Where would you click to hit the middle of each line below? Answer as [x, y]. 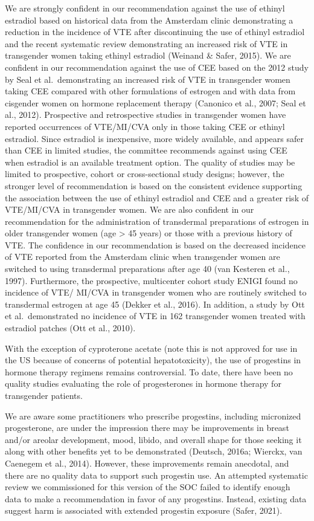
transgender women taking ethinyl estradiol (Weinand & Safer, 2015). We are [148, 55]
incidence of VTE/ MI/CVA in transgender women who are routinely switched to [156, 292]
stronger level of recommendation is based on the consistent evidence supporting [154, 185]
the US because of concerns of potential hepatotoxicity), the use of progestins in [153, 360]
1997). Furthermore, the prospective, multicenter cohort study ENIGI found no [151, 280]
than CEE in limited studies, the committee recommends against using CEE [146, 150]
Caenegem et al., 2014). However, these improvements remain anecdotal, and [147, 463]
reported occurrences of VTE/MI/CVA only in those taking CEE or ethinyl [145, 126]
